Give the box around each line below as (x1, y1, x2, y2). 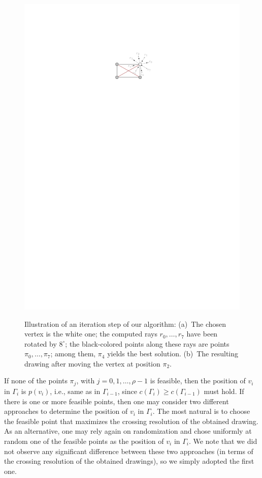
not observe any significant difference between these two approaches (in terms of (4, 445, 253, 456)
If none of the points (4, 375, 68, 386)
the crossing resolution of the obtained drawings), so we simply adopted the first (4, 456, 254, 466)
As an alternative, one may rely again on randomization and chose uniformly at (4, 426, 252, 436)
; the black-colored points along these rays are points (65, 338, 230, 349)
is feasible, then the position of (150, 375, 246, 386)
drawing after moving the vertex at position (24, 358, 160, 369)
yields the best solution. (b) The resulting (107, 348, 239, 359)
